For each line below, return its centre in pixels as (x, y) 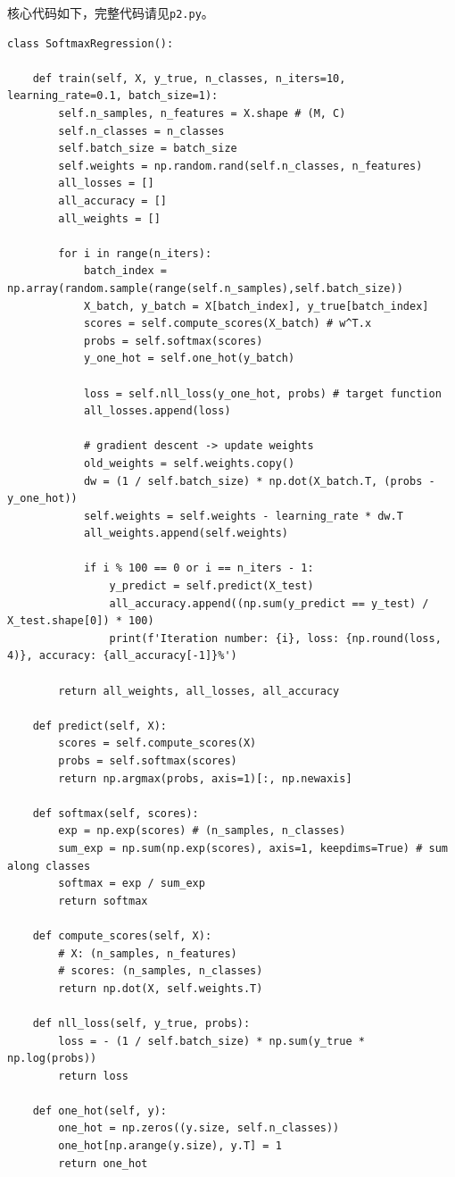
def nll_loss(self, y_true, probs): (141, 1023)
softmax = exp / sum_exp (132, 884)
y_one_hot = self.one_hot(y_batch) (189, 359)
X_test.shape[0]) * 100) (81, 621)
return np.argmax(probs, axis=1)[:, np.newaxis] (205, 778)
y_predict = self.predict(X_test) (211, 586)
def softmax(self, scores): (116, 813)
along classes (49, 866)
